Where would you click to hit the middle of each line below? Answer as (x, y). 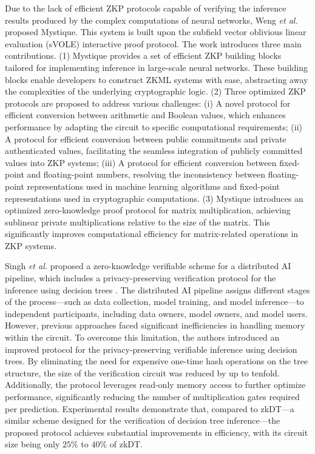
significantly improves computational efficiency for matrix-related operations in (152, 234)
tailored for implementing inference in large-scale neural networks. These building (157, 67)
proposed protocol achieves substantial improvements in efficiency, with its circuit (157, 432)
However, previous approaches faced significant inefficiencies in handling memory (155, 325)
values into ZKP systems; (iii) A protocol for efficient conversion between (141, 162)
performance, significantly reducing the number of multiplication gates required (152, 396)
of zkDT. (126, 444)
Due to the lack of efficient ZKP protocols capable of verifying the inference (146, 8)
